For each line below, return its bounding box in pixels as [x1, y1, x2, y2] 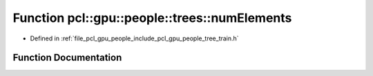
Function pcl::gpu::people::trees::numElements [12, 10, 292, 25]
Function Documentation [12, 52, 122, 64]
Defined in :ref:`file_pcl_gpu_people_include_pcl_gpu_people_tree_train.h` [30, 34, 239, 42]
